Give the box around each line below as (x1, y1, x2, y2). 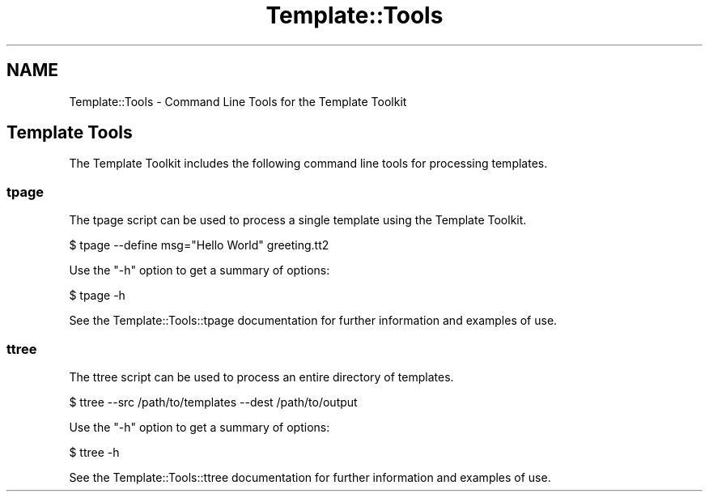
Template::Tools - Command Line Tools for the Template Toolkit (69, 94, 407, 109)
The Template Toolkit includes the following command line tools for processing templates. (69, 156, 548, 171)
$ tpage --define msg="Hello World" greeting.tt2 (69, 238, 329, 253)
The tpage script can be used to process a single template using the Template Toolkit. (69, 213, 527, 228)
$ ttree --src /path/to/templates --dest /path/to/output (69, 394, 358, 409)
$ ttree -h (69, 445, 120, 459)
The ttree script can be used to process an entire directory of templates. (69, 369, 454, 384)
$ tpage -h (69, 288, 125, 303)
